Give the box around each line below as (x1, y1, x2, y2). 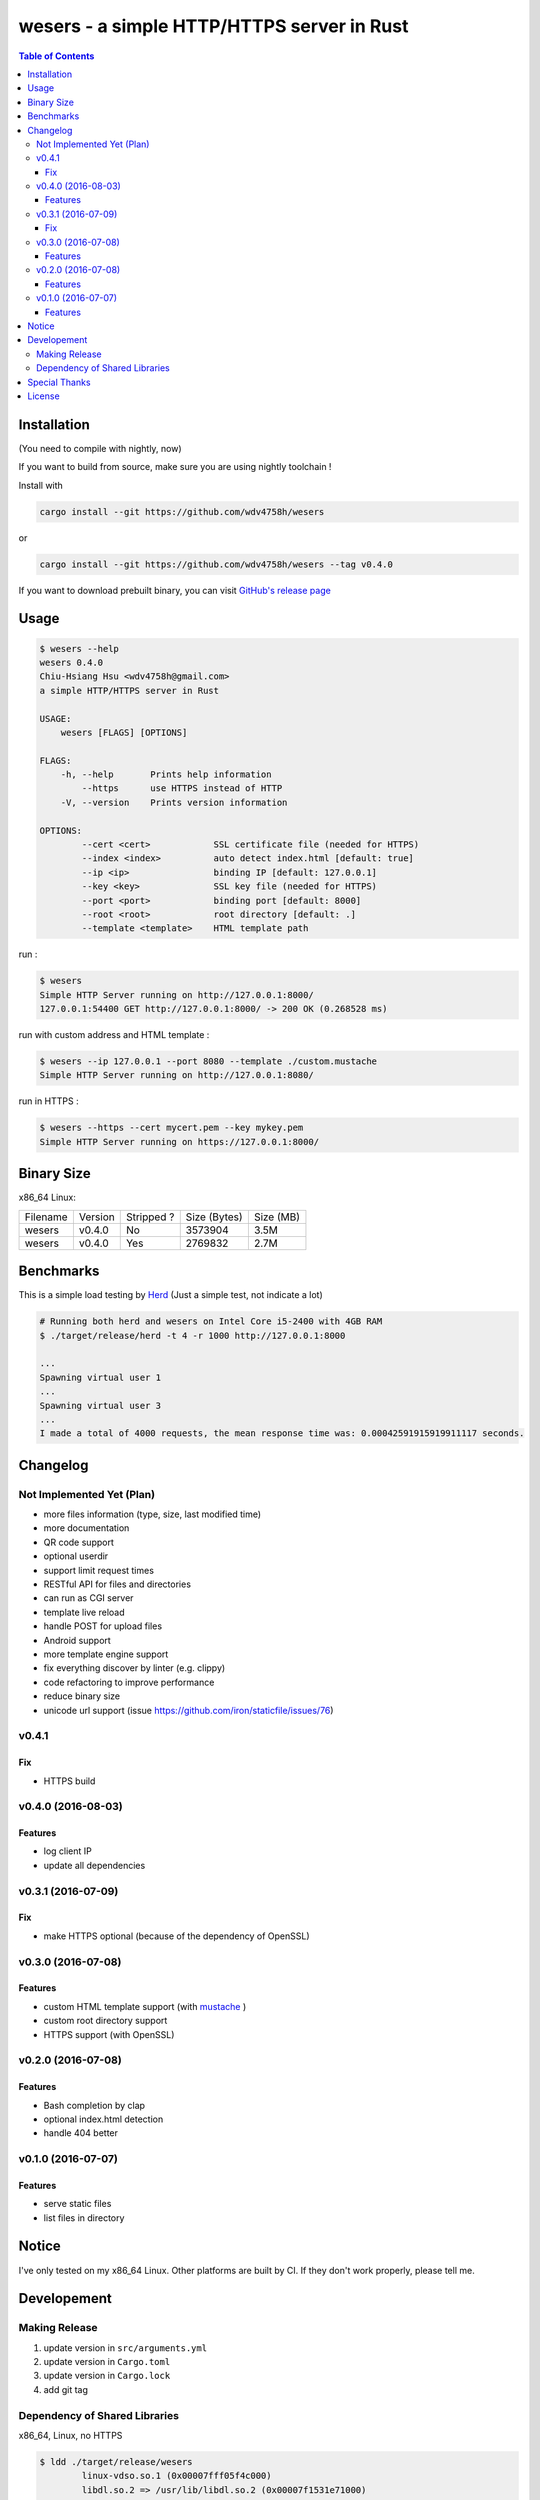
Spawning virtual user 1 (39, 1371, 162, 1383)
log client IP (43, 1845, 92, 1857)
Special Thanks (27, 376, 91, 388)
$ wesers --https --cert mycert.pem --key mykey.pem (39, 1122, 304, 1134)
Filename (24, 1210, 69, 1224)
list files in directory (43, 2211, 125, 2224)
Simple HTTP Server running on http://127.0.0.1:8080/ (39, 1070, 314, 1081)
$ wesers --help (39, 643, 120, 654)
